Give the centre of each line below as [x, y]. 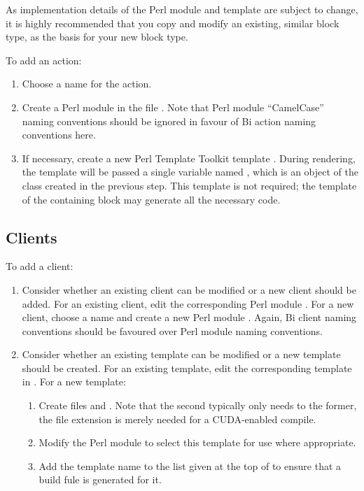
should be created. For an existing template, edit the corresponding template [187, 368]
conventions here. [59, 135]
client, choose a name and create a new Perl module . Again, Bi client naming [189, 317]
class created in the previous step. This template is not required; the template [189, 185]
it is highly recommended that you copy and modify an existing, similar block [173, 23]
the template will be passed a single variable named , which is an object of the [190, 172]
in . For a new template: [74, 382]
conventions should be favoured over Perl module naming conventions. [172, 330]
